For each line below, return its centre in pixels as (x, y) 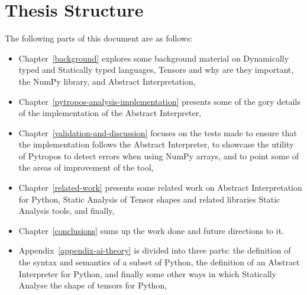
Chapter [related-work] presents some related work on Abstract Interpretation (160, 187)
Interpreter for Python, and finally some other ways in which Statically (148, 273)
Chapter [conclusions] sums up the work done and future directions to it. (151, 230)
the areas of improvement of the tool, (86, 167)
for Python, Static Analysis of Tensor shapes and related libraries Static (149, 199)
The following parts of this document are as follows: (99, 38)
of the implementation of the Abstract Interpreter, (110, 113)
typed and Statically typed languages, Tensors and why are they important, (156, 70)
